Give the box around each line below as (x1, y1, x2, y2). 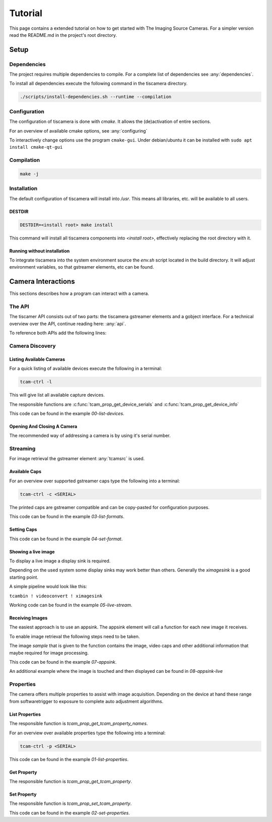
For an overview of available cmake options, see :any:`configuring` (9, 128, 148, 134)
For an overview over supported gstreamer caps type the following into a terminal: (9, 478, 180, 484)
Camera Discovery (9, 343, 56, 349)
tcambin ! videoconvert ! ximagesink (9, 593, 103, 599)
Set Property (9, 791, 37, 797)
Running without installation (9, 247, 70, 254)
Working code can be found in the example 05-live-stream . (9, 602, 132, 608)
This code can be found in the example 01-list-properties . (9, 756, 129, 762)
